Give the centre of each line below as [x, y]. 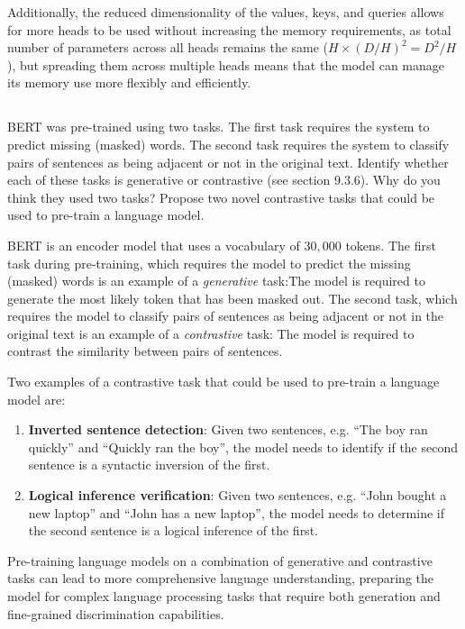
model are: [36, 399]
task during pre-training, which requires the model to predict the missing [209, 263]
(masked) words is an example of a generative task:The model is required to [216, 281]
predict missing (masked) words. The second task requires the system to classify [228, 144]
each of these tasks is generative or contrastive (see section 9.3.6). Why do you [224, 180]
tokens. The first [391, 245]
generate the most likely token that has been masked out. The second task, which [232, 298]
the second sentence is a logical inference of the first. [173, 530]
